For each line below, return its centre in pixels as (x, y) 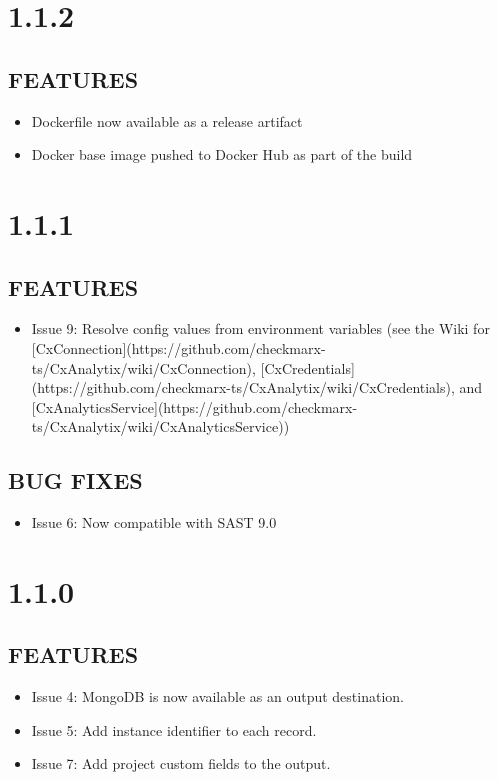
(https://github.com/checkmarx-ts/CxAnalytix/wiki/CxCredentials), (243, 387)
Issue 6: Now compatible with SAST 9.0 (154, 522)
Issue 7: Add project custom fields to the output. (181, 763)
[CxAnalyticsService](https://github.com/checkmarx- (194, 406)
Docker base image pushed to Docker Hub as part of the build (222, 154)
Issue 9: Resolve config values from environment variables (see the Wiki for (260, 328)
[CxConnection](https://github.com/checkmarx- (178, 347)
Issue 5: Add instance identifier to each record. (174, 729)
